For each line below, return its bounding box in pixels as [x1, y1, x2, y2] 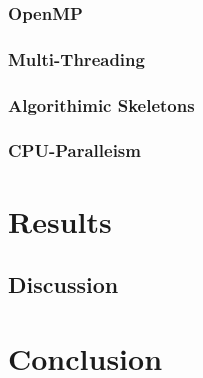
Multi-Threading [8, 46, 145, 71]
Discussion [8, 269, 119, 300]
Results [8, 200, 112, 241]
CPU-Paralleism [8, 138, 141, 163]
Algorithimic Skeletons [8, 92, 195, 117]
